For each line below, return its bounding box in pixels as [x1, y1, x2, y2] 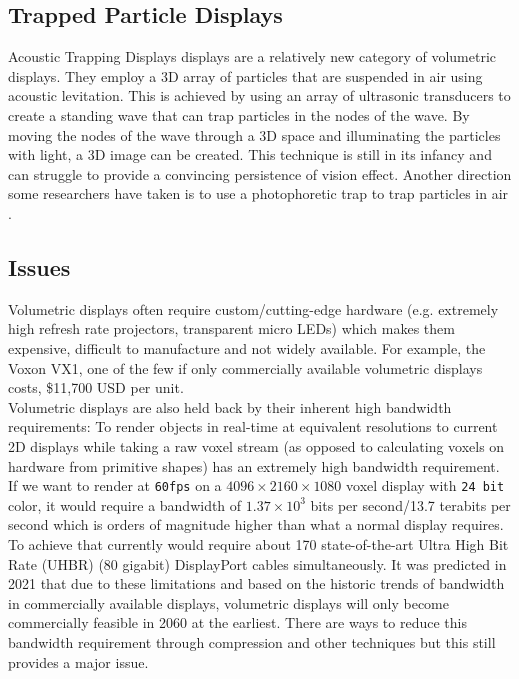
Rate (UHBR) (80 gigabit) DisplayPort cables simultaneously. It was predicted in [8, 553, 507, 574]
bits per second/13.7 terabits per [310, 494, 511, 515]
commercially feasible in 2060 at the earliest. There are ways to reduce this [8, 612, 467, 633]
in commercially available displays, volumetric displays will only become [8, 592, 449, 613]
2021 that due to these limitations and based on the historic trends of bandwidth [8, 573, 505, 594]
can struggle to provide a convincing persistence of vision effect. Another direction [8, 163, 512, 184]
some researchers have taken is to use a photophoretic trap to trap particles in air [8, 183, 509, 204]
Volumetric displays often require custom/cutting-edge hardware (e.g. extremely [8, 298, 499, 319]
